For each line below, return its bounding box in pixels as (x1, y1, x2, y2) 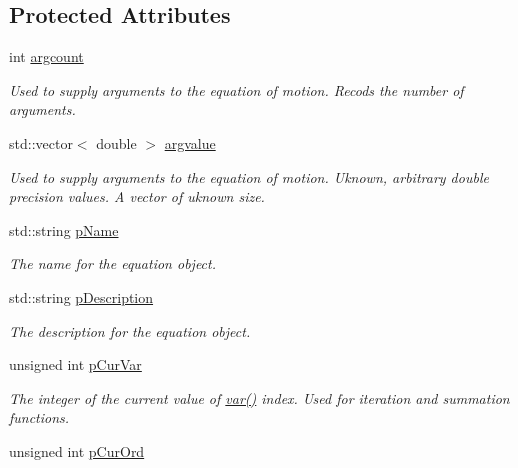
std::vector (9, 132, 73, 153)
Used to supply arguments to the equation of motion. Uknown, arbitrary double (9, 166, 489, 187)
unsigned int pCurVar (9, 354, 142, 375)
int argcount (9, 46, 84, 67)
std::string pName (9, 219, 119, 240)
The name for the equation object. (9, 253, 217, 274)
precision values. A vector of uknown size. (9, 186, 265, 207)
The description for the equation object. (9, 320, 251, 341)
